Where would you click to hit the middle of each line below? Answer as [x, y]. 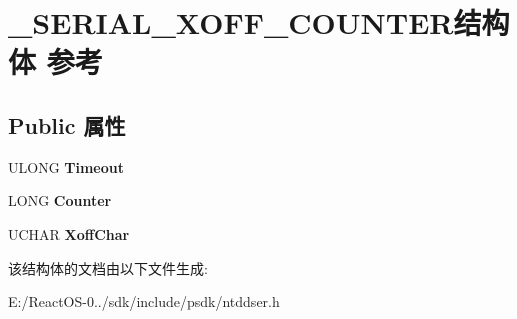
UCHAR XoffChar [69, 233]
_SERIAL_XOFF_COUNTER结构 [259, 22]
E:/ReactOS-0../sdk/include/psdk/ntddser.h [144, 301]
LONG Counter [60, 200]
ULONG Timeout [66, 166]
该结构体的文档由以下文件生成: [108, 267]
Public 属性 [67, 124]
